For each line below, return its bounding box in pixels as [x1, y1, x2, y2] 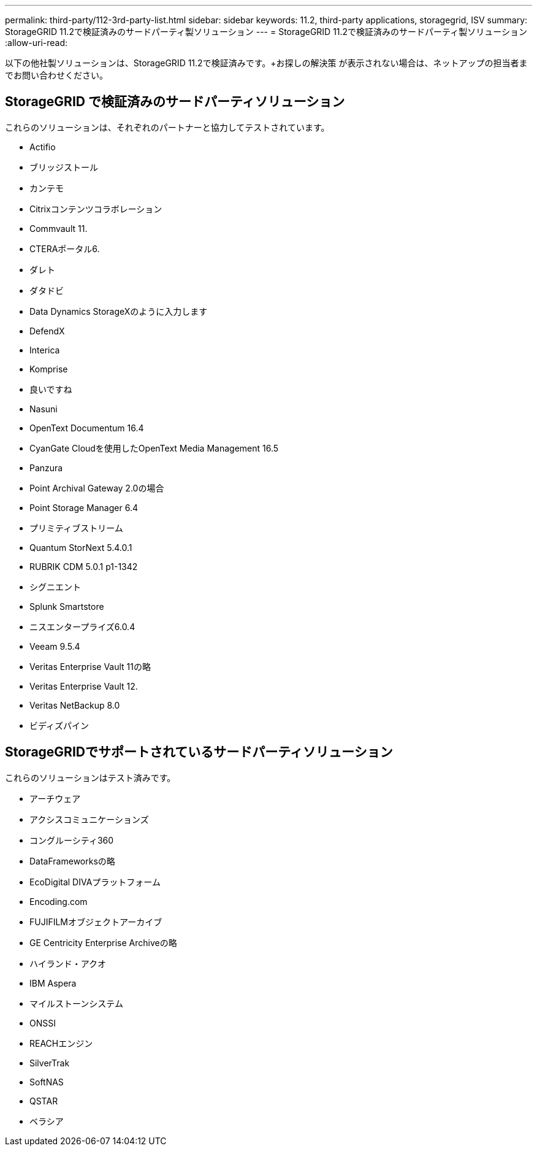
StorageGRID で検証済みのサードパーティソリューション [5, 94, 345, 110]
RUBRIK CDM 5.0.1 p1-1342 [29, 561, 138, 572]
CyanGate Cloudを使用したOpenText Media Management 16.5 [29, 442, 279, 453]
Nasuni [29, 403, 58, 414]
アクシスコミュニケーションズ [29, 814, 149, 825]
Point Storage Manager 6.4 [29, 502, 138, 513]
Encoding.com [29, 896, 88, 907]
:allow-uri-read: [5, 37, 68, 48]
